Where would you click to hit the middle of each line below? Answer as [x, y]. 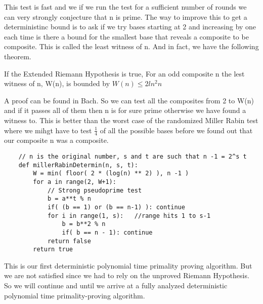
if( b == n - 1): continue [107, 232]
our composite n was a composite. [56, 140]
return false [69, 241]
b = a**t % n [69, 199]
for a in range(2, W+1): [75, 182]
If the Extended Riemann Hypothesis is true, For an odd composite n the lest [124, 73]
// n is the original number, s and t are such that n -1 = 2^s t [133, 156]
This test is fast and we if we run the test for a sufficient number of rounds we [125, 7]
